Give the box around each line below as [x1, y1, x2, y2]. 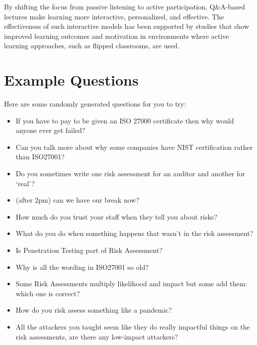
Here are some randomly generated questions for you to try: [4, 99, 186, 109]
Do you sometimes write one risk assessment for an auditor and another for [15, 168, 245, 179]
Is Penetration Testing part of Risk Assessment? [15, 245, 163, 255]
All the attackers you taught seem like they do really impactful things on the [15, 322, 250, 332]
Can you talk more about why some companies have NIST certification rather [15, 141, 253, 152]
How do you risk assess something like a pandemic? [15, 305, 172, 315]
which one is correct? [15, 288, 80, 298]
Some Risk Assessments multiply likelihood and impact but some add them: [15, 278, 248, 289]
